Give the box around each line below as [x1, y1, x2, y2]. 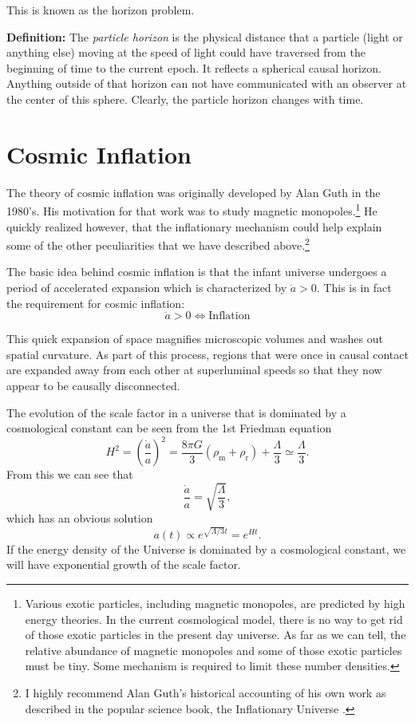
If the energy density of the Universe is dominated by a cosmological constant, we [6, 540, 406, 557]
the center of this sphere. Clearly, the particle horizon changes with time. [6, 90, 364, 107]
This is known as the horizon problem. [6, 2, 195, 18]
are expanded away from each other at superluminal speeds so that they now [6, 361, 382, 378]
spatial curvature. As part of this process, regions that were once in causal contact [6, 345, 409, 362]
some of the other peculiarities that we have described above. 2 [6, 235, 310, 253]
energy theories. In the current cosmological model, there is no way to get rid [25, 610, 403, 627]
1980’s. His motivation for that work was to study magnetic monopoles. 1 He [6, 200, 377, 219]
